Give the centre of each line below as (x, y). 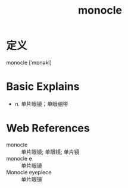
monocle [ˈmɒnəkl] (29, 62)
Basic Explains (43, 87)
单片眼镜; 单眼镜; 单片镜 (50, 152)
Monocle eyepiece (29, 172)
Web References (48, 128)
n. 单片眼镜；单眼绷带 (41, 104)
